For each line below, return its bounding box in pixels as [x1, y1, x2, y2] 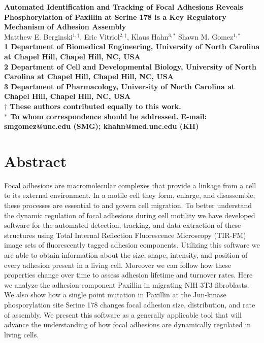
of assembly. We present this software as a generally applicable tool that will [4, 309, 242, 320]
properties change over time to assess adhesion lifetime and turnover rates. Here [4, 269, 253, 280]
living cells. [4, 329, 39, 339]
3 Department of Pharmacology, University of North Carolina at [4, 81, 235, 91]
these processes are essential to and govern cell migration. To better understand [4, 200, 252, 211]
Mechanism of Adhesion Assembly [4, 21, 126, 32]
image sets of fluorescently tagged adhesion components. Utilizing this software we [4, 239, 260, 250]
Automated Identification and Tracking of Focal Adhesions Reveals [4, 2, 243, 12]
